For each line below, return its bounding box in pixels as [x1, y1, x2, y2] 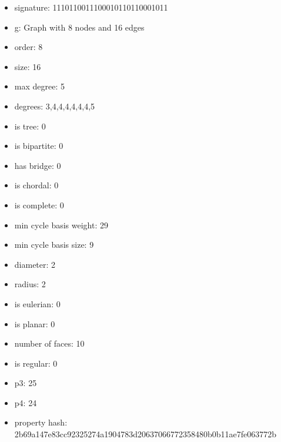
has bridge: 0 [14, 159, 61, 171]
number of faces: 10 [14, 337, 85, 350]
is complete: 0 [14, 198, 64, 211]
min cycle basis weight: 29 [14, 218, 108, 231]
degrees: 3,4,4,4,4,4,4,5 [14, 99, 95, 112]
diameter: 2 [14, 258, 56, 270]
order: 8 [14, 41, 43, 53]
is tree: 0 [14, 119, 46, 132]
